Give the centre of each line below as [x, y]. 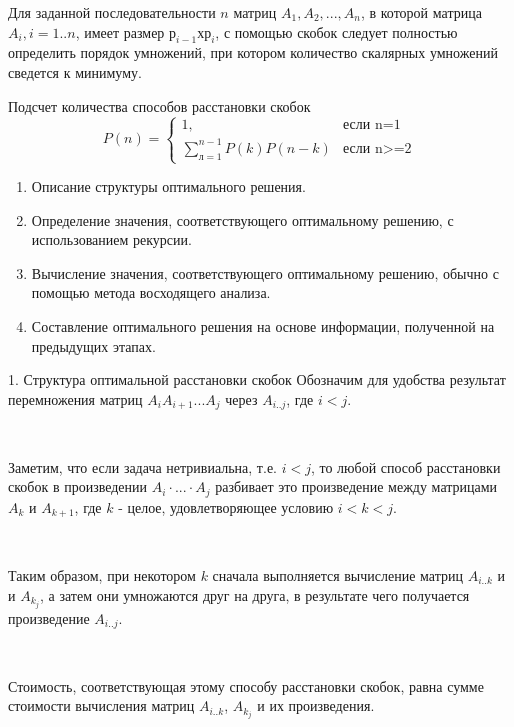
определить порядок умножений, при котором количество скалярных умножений [253, 52]
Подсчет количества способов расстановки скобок [159, 105]
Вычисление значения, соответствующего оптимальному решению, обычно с [265, 272]
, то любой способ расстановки [405, 466]
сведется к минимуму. [75, 71]
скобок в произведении [78, 486]
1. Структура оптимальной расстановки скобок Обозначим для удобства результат [257, 379]
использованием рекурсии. [111, 239]
